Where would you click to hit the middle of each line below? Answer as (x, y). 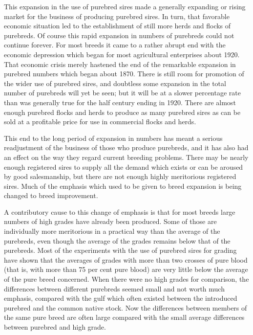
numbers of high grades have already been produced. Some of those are (110, 221)
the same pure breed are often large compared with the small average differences (124, 317)
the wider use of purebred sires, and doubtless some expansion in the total (115, 83)
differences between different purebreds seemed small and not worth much (114, 288)
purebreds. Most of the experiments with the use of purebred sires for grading (120, 250)
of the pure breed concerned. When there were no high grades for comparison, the (126, 279)
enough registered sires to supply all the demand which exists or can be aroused (124, 167)
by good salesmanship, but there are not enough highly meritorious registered (120, 176)
